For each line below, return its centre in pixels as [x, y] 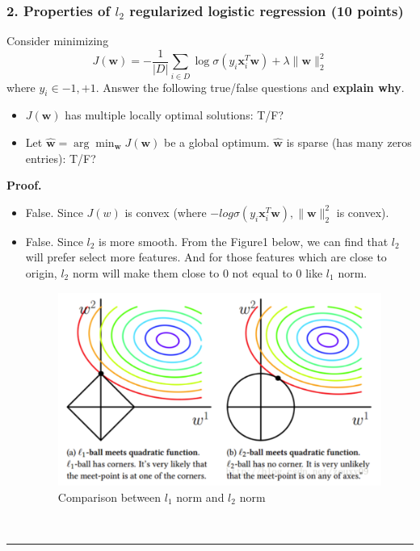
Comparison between [109, 497]
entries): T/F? [61, 158]
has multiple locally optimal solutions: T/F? [174, 115]
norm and [200, 497]
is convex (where [166, 212]
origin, [41, 272]
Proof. [24, 185]
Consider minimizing [58, 41]
